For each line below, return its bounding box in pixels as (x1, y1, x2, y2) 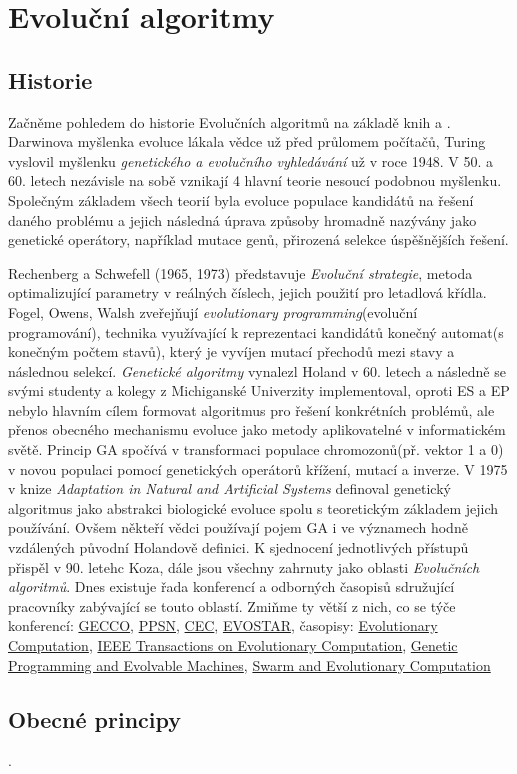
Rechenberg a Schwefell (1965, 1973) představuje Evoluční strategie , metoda (8, 262, 473, 283)
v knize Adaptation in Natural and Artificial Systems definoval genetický (8, 478, 451, 499)
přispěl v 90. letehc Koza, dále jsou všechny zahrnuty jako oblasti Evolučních (8, 556, 480, 577)
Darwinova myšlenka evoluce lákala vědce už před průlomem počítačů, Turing (8, 131, 486, 152)
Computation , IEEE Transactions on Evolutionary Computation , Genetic (8, 635, 458, 656)
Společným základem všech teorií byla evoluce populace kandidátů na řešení (8, 189, 474, 210)
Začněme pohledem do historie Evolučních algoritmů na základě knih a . (8, 111, 451, 132)
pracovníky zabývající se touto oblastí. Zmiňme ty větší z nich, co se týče (8, 595, 456, 616)
